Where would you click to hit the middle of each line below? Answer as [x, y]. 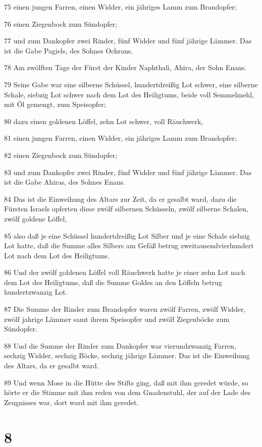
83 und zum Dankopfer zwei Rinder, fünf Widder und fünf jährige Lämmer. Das [128, 172]
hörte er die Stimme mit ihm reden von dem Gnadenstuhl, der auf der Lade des [127, 392]
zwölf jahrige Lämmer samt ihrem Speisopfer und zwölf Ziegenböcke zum [117, 319]
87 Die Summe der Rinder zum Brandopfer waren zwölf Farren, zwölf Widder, [125, 309]
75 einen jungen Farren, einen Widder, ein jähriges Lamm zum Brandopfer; [120, 7]
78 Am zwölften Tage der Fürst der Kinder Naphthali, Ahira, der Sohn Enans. [125, 67]
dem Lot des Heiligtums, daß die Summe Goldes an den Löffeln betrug [113, 282]
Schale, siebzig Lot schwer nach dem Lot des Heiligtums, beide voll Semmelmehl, [129, 94]
